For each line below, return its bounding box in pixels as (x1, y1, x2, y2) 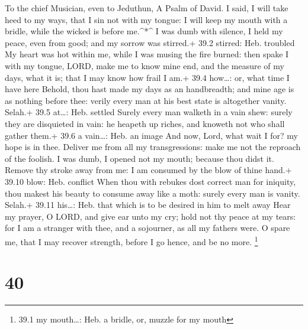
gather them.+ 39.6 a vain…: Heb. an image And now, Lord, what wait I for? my (5, 129, 299, 141)
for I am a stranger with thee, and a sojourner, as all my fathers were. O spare (5, 221, 290, 234)
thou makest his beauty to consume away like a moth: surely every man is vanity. (5, 187, 300, 199)
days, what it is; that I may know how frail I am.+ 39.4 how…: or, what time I (5, 71, 290, 83)
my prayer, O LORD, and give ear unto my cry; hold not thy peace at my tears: (5, 210, 296, 222)
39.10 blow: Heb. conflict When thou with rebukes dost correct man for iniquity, (5, 175, 296, 187)
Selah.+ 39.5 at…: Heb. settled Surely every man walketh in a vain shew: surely (5, 106, 293, 118)
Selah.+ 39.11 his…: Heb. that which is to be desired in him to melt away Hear (5, 198, 291, 211)
